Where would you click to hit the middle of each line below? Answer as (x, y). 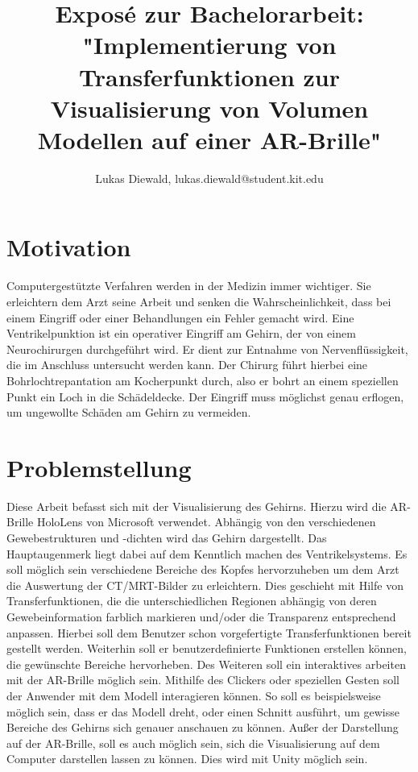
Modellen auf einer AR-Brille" (209, 139)
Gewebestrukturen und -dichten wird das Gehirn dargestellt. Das (167, 538)
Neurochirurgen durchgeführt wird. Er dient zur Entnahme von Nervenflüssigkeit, (207, 349)
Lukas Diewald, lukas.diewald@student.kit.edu (209, 178)
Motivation (69, 247)
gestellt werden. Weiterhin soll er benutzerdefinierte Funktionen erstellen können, (207, 648)
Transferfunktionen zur (209, 76)
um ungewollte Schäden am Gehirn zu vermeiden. (129, 412)
